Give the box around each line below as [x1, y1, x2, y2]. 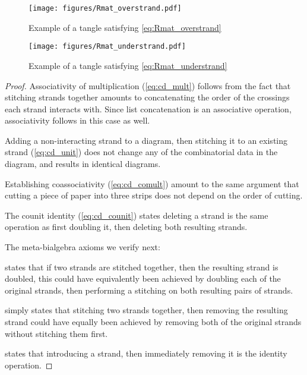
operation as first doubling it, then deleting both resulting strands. [5, 220, 248, 233]
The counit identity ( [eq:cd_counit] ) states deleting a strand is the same [5, 209, 268, 221]
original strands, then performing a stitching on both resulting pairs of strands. [5, 283, 293, 296]
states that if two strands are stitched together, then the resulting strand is [5, 260, 278, 273]
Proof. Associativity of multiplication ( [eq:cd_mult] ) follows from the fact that [5, 79, 291, 92]
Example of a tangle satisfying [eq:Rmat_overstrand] [29, 21, 221, 33]
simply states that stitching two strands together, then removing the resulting [5, 304, 288, 316]
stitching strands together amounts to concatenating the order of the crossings [5, 91, 290, 103]
